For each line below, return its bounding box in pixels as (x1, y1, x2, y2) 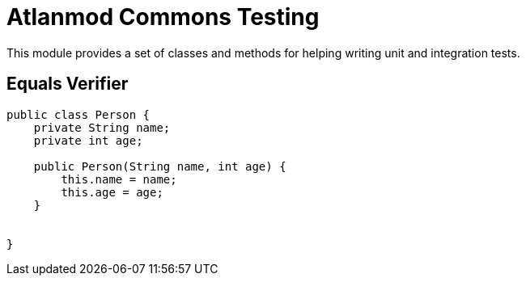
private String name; (33, 120, 171, 134)
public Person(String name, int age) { (33, 159, 286, 173)
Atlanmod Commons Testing (6, 3, 320, 31)
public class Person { (6, 107, 151, 121)
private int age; (33, 133, 143, 147)
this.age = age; (61, 185, 163, 199)
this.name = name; (61, 172, 177, 186)
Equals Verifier (6, 74, 129, 95)
